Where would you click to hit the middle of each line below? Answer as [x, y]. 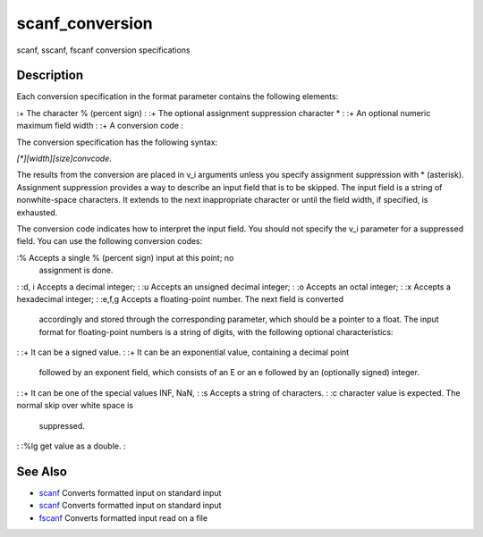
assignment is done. [76, 270]
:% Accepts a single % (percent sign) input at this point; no [125, 257]
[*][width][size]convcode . [64, 159]
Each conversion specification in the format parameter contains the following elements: [178, 96]
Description [50, 76]
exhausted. [37, 212]
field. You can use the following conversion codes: [110, 241]
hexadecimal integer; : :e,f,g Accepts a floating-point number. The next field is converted [180, 298]
